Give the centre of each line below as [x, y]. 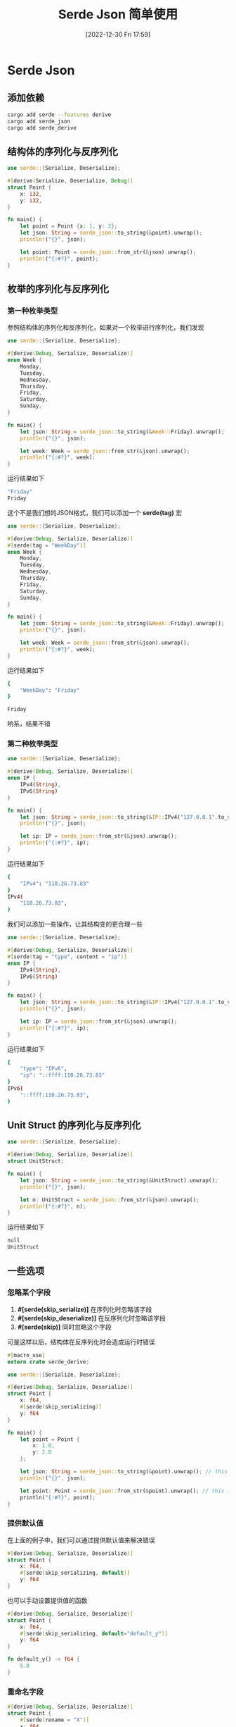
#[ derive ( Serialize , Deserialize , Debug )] [70, 181]
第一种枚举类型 [33, 311]
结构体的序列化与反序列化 [63, 151]
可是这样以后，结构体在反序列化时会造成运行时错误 [81, 1342]
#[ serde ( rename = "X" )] [55, 1720]
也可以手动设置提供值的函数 [47, 1600]
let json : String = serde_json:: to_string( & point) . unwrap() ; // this [124, 1472]
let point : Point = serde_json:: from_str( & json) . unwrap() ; [108, 252]
